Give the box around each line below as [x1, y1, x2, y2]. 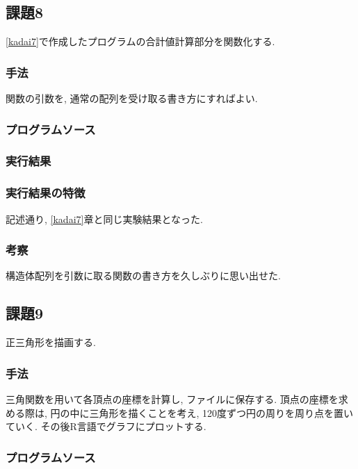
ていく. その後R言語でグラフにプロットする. [6, 419, 206, 434]
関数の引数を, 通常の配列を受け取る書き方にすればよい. [6, 91, 258, 106]
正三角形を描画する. [6, 335, 96, 349]
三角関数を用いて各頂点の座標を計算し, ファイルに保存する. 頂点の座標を [6, 391, 339, 406]
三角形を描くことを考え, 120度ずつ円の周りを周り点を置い [89, 405, 354, 420]
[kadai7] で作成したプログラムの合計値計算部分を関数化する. [6, 34, 275, 49]
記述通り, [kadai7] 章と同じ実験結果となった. [6, 211, 203, 226]
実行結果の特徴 [6, 184, 86, 201]
